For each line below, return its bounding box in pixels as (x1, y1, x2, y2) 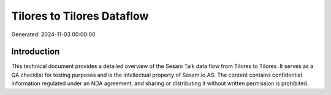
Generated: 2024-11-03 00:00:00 (11, 31, 96, 38)
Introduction (11, 47, 60, 57)
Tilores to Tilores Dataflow (11, 9, 149, 23)
